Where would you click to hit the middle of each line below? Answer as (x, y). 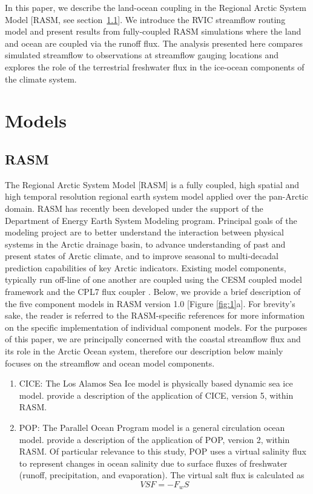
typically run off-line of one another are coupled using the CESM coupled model (153, 279)
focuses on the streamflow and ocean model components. (110, 363)
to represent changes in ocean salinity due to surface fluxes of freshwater (153, 463)
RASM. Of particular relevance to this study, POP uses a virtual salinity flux (163, 451)
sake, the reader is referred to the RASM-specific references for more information (155, 315)
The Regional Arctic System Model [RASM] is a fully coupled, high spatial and (152, 184)
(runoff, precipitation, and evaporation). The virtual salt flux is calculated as (162, 475)
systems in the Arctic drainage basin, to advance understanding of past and (145, 244)
